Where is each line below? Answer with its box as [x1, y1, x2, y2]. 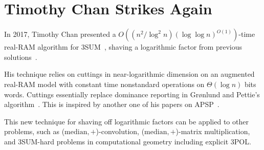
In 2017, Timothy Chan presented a [4, 29, 116, 39]
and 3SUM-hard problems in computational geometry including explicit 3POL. [4, 136, 251, 146]
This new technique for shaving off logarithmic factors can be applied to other [4, 116, 249, 126]
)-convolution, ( [96, 126, 145, 137]
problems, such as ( [4, 126, 65, 137]
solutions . [4, 51, 37, 62]
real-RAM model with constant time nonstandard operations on [4, 78, 205, 89]
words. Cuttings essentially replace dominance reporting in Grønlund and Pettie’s [4, 89, 260, 99]
